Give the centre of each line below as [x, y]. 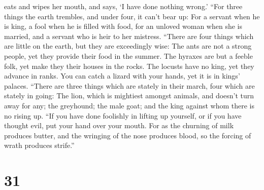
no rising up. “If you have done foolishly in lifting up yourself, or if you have [123, 115]
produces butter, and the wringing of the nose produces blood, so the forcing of [128, 135]
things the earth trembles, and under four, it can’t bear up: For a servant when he [132, 16]
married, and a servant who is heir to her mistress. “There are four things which [129, 36]
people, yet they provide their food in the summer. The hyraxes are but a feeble [128, 55]
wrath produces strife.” [39, 145]
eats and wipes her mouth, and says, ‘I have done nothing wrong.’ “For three [123, 6]
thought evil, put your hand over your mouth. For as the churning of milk [119, 125]
